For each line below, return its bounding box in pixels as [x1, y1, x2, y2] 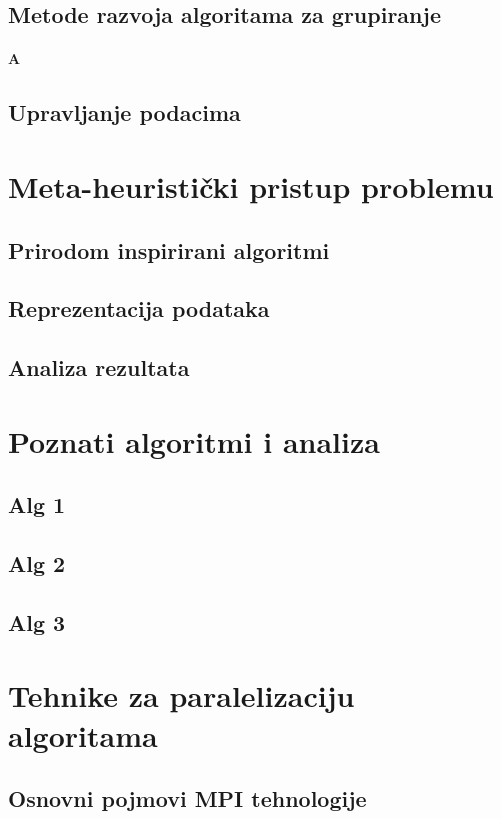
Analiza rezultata [8, 352, 190, 383]
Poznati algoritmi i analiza [8, 420, 380, 461]
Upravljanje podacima [8, 97, 241, 128]
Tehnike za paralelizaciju [8, 675, 355, 716]
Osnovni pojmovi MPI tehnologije [8, 783, 367, 814]
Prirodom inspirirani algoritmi [8, 234, 330, 265]
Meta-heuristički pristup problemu [8, 165, 494, 206]
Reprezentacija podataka [8, 293, 270, 324]
